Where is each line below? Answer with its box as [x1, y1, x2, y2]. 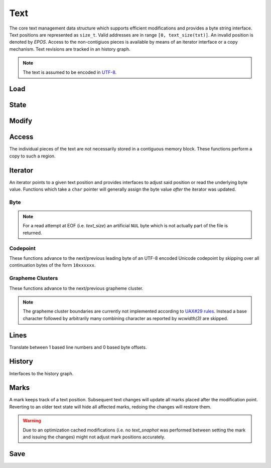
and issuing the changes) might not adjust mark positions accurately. [23, 434, 166, 440]
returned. [23, 230, 42, 236]
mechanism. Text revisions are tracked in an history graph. [9, 46, 130, 52]
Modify [9, 117, 33, 125]
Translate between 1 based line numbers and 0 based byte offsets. [9, 344, 147, 350]
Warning [23, 418, 41, 424]
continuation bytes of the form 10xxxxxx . [9, 262, 96, 268]
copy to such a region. [9, 153, 56, 159]
